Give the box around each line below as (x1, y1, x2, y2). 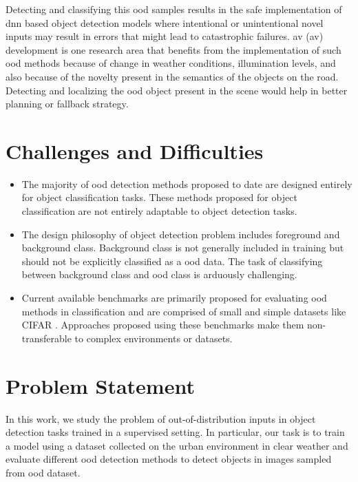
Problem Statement (6, 371, 195, 399)
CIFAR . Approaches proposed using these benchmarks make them (21, 317, 304, 332)
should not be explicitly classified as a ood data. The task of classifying (21, 253, 323, 268)
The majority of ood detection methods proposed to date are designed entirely (21, 176, 352, 191)
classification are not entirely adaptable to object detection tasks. (21, 204, 297, 218)
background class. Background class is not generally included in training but (21, 240, 344, 255)
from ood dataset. (6, 465, 81, 479)
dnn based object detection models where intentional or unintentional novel (6, 15, 324, 30)
